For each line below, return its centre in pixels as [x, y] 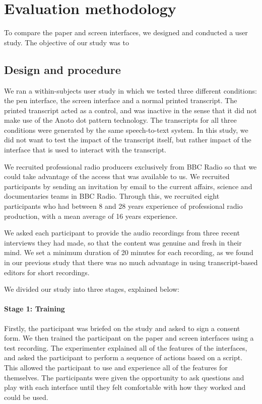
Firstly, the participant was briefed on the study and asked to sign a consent [122, 328]
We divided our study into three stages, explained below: [92, 289]
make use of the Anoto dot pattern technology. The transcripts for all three [120, 120]
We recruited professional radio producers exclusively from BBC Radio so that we [130, 166]
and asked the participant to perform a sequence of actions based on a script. [123, 357]
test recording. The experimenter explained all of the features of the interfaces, [126, 347]
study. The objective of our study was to [67, 42]
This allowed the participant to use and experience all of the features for [116, 367]
